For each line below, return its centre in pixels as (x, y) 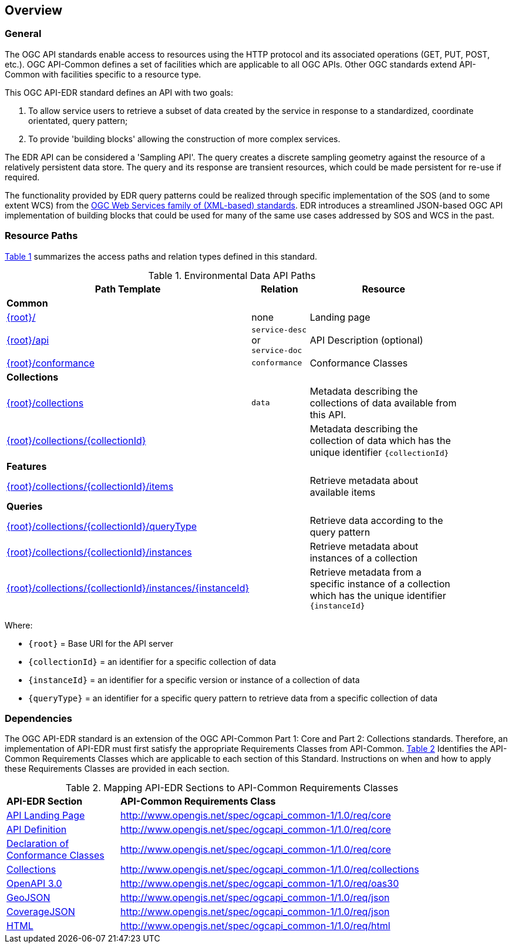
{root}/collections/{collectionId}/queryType (102, 526)
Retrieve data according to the (376, 520)
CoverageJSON (41, 912)
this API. (328, 414)
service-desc (279, 330)
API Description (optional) (366, 340)
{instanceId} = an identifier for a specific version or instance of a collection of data (194, 680)
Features (27, 466)
